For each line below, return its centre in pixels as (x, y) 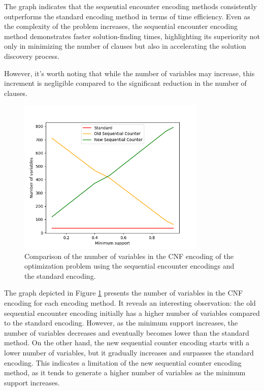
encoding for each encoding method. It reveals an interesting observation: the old (130, 302)
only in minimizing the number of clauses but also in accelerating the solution (125, 46)
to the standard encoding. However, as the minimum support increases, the (121, 323)
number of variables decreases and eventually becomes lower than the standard (127, 332)
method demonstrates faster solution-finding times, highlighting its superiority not (132, 36)
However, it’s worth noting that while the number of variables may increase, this (129, 73)
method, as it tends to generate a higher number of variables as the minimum (125, 372)
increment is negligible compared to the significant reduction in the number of (125, 83)
